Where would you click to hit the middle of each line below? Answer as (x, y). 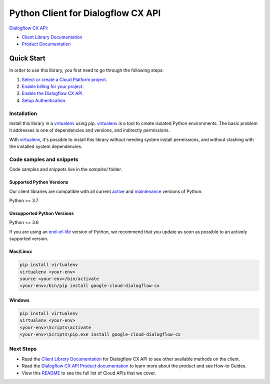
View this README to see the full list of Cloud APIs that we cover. (89, 373)
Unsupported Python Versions (41, 213)
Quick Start (27, 58)
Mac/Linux (21, 251)
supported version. (29, 239)
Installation (23, 113)
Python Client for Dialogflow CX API (85, 13)
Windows (19, 300)
